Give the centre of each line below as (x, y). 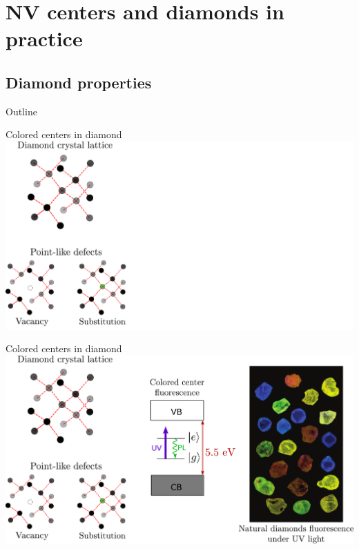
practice (44, 38)
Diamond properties (79, 82)
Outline (21, 111)
